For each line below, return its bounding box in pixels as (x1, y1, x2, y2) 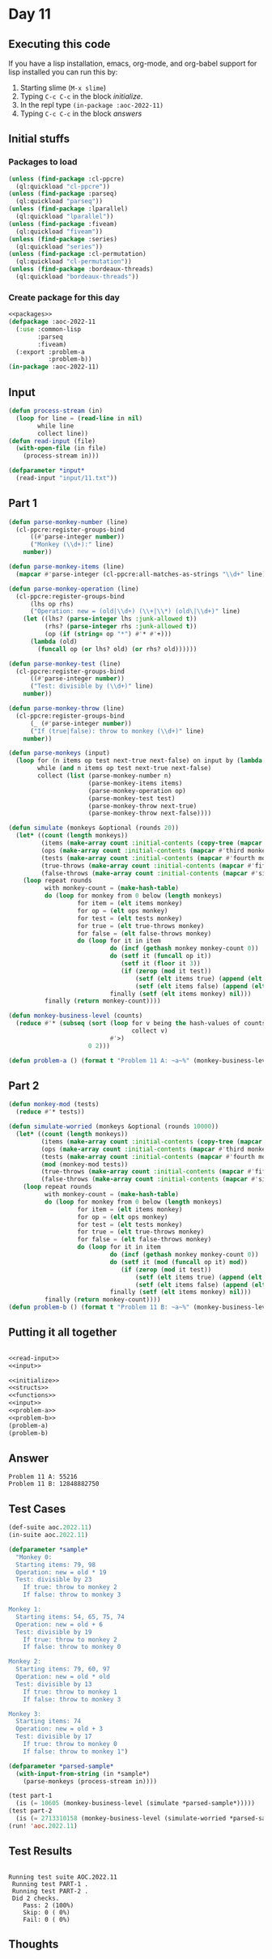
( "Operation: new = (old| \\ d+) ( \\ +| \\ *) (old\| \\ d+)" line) (29, 607, 241, 615)
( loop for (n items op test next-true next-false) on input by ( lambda (15, 756, 263, 765)
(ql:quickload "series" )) (15, 242, 104, 251)
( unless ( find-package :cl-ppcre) (8, 175, 125, 183)
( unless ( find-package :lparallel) (8, 205, 129, 213)
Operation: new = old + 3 (15, 1725, 104, 1733)
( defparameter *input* (8, 466, 85, 475)
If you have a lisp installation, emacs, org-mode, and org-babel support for (8, 58, 257, 68)
